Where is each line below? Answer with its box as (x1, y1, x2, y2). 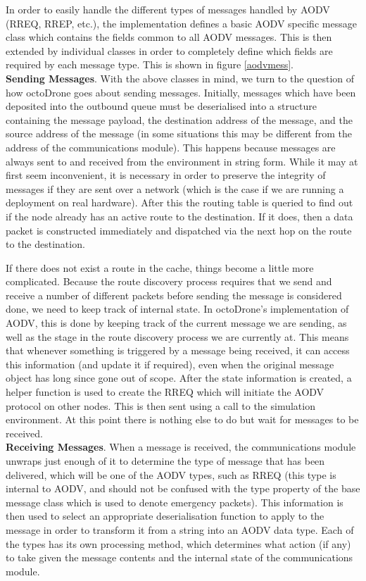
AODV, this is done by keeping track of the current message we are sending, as (6, 316, 347, 330)
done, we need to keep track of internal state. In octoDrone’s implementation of (6, 301, 349, 316)
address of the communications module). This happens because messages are (6, 139, 336, 154)
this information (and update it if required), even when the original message (6, 356, 334, 371)
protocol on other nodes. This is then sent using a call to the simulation (6, 398, 315, 413)
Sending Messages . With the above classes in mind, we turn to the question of (6, 70, 355, 85)
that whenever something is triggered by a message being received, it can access (6, 343, 350, 358)
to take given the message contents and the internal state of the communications (6, 550, 353, 565)
